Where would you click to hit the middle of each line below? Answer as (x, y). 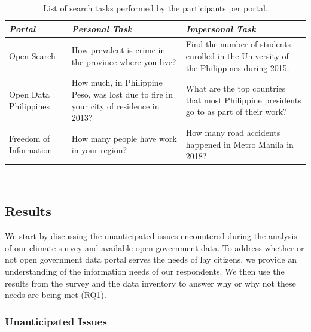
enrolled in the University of (237, 56)
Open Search (32, 56)
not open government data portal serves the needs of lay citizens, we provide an (151, 259)
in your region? (99, 150)
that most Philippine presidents (243, 100)
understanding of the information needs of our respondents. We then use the (145, 271)
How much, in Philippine (117, 82)
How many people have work (124, 138)
